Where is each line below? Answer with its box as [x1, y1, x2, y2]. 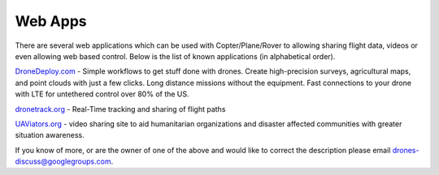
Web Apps [15, 12, 87, 30]
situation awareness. [15, 130, 85, 140]
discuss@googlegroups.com [15, 156, 111, 166]
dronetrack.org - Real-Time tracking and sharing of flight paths [15, 104, 226, 113]
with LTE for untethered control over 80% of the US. [15, 89, 190, 99]
